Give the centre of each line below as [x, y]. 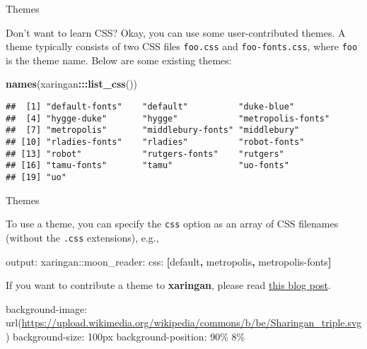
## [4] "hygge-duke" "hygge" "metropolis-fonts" [168, 118]
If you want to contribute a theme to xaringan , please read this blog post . [168, 285]
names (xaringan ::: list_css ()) [72, 84]
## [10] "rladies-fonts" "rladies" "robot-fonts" [155, 142]
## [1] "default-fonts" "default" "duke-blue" [150, 107]
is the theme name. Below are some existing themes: [119, 60]
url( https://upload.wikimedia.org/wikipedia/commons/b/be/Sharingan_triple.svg [184, 323]
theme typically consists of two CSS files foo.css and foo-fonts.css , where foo [182, 46]
